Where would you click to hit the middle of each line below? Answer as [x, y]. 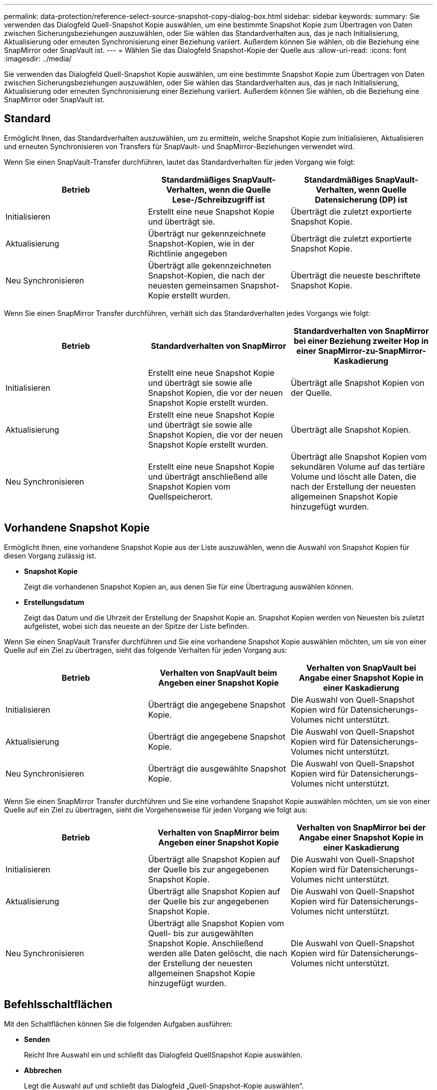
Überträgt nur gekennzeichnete [207, 233]
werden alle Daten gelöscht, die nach [218, 953]
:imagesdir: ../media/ [38, 59]
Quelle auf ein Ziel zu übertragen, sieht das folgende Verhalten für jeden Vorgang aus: [146, 650]
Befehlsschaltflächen [58, 1005]
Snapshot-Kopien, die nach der [206, 275]
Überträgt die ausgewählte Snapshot [217, 768]
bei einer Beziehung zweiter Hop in [361, 341]
